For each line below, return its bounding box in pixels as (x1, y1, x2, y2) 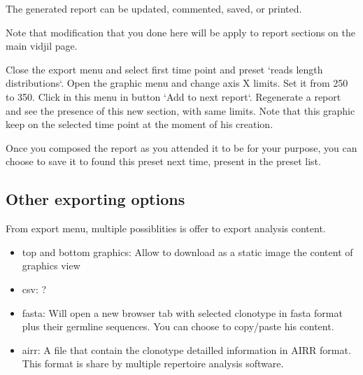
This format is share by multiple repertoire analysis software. (22, 356, 284, 371)
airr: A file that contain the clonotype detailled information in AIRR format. (22, 342, 351, 357)
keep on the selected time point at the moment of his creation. (6, 117, 273, 132)
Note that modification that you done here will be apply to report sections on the (6, 24, 356, 39)
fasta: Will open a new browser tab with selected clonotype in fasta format (22, 305, 343, 320)
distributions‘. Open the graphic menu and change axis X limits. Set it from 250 (6, 76, 348, 90)
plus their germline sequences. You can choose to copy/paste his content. (22, 319, 334, 334)
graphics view (22, 258, 80, 273)
